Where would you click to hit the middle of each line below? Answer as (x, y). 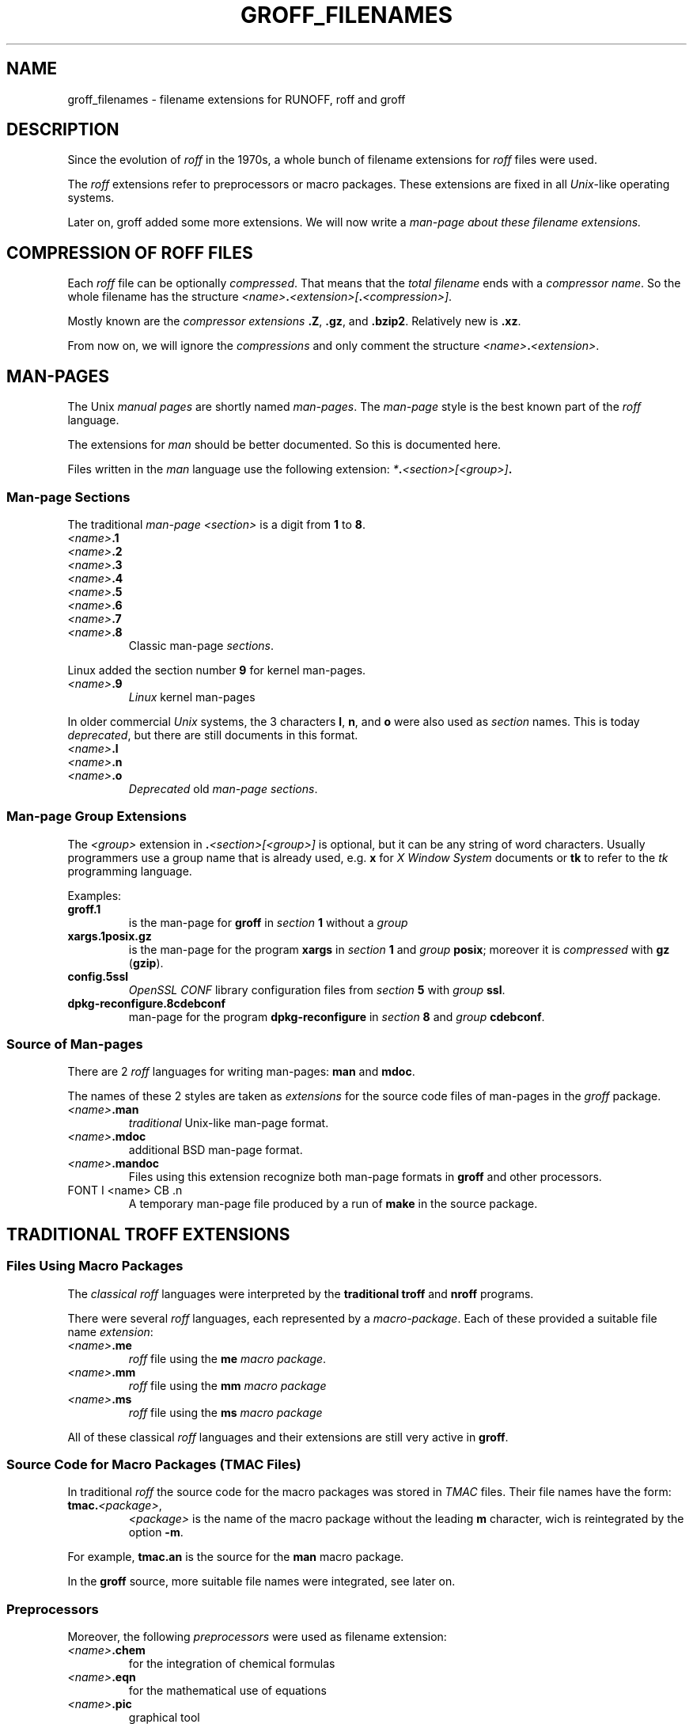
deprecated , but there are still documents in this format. (213, 735)
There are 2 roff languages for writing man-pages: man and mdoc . (241, 1072)
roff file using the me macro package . (227, 1358)
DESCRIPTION (63, 130)
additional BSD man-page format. (216, 1150)
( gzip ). (146, 963)
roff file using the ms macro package (225, 1412)
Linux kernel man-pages (192, 697)
